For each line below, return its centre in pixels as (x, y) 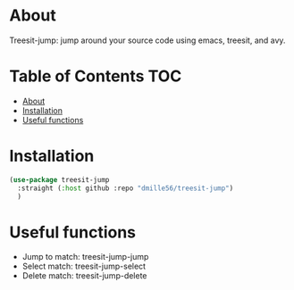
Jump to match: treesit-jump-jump (85, 257)
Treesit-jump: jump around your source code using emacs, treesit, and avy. (147, 40)
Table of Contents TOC (96, 76)
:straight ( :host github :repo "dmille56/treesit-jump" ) (126, 188)
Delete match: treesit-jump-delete (84, 276)
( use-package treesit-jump (59, 179)
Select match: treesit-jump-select (84, 266)
